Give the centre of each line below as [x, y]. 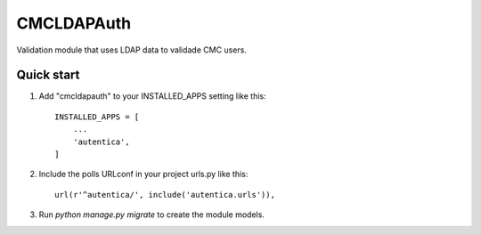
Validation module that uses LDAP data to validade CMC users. [131, 50]
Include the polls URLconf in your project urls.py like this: [143, 174]
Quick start [48, 75]
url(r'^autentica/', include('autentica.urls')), [165, 194]
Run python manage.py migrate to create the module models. [151, 215]
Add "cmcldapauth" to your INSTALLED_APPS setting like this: [152, 96]
